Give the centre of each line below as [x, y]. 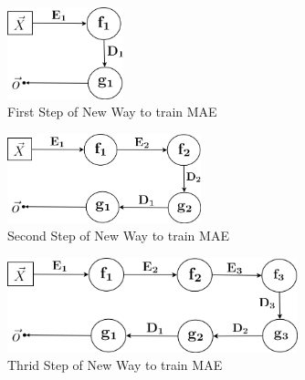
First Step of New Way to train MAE [112, 112]
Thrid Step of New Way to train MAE [115, 365]
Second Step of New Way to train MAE [118, 236]
